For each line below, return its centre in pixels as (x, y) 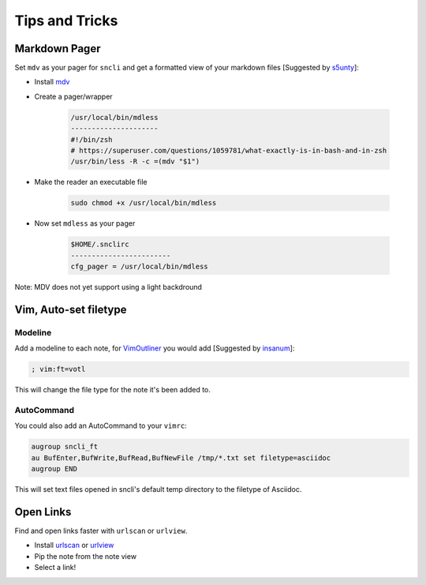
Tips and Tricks (66, 21)
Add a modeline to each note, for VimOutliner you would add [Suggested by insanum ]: (155, 348)
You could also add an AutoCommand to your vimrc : (101, 426)
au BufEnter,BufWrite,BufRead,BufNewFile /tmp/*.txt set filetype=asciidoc (181, 457)
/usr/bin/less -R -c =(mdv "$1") (135, 161)
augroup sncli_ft (65, 447)
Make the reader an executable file (91, 182)
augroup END (54, 469)
